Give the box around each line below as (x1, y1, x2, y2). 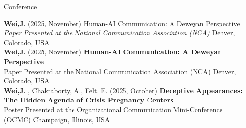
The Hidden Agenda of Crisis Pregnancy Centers (4, 95, 173, 105)
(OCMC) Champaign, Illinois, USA (4, 114, 110, 124)
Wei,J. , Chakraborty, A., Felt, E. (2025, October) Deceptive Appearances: (4, 85, 243, 95)
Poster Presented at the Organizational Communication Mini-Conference (4, 104, 222, 114)
